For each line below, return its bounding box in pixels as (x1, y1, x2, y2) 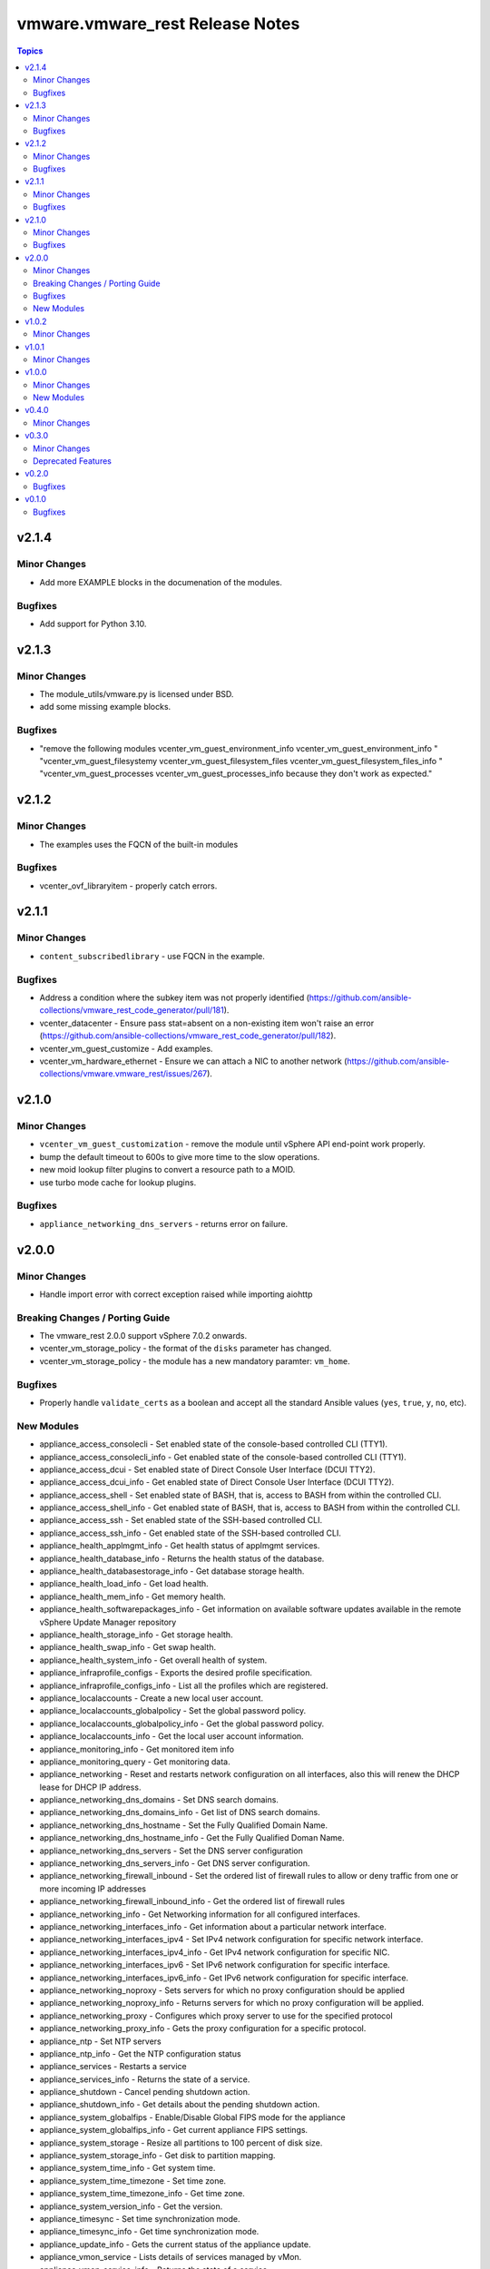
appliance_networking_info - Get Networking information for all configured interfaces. (39, 1909, 360, 1920)
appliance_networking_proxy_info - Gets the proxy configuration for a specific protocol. (39, 2023, 367, 2034)
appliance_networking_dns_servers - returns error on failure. (39, 1218, 289, 1229)
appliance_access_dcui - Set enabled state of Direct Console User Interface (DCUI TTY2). (39, 1464, 376, 1475)
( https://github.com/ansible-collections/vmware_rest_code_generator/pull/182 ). (39, 1030, 337, 1041)
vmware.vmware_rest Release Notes (16, 14, 300, 34)
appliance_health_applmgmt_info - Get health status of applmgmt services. (39, 1540, 320, 1551)
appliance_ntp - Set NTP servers (39, 2036, 162, 2047)
